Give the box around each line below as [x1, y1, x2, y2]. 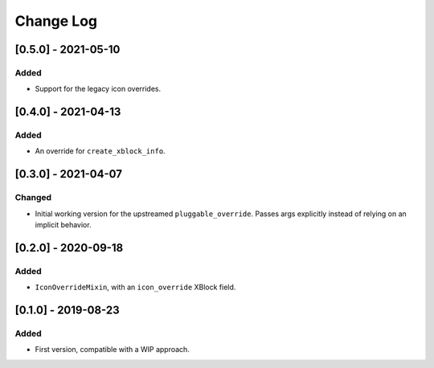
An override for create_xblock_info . [35, 146, 166, 156]
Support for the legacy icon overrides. [35, 84, 161, 94]
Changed [14, 192, 52, 203]
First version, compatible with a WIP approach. [35, 345, 190, 354]
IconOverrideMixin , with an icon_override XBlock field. [35, 282, 236, 292]
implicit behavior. [35, 220, 92, 230]
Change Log [14, 12, 98, 30]
